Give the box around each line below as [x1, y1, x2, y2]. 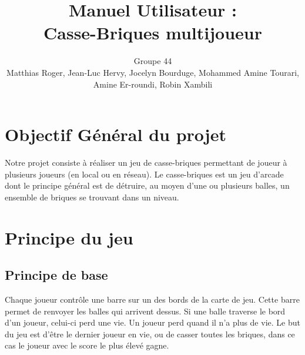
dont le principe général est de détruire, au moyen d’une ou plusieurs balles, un [5, 179, 290, 192]
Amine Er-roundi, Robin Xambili [93, 78, 213, 90]
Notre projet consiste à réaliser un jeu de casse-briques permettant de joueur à [5, 156, 287, 169]
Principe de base [5, 266, 108, 284]
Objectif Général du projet [5, 122, 226, 146]
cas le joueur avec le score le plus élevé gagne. [5, 339, 169, 351]
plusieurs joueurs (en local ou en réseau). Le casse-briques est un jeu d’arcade [5, 168, 284, 180]
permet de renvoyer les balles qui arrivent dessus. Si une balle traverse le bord [5, 304, 286, 317]
